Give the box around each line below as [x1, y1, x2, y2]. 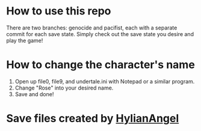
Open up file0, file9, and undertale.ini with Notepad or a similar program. [14, 78, 195, 85]
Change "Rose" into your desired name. [14, 84, 114, 91]
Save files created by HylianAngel [6, 112, 179, 126]
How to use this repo [6, 4, 111, 18]
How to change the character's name [6, 58, 196, 72]
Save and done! [14, 90, 54, 97]
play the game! [6, 37, 43, 44]
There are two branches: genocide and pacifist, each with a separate [6, 24, 178, 31]
